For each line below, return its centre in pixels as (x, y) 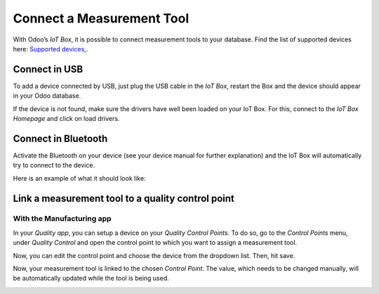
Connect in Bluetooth (60, 138)
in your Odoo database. (47, 96)
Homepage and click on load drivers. (66, 119)
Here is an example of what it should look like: (80, 178)
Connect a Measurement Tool (101, 18)
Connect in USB (48, 69)
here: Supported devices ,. (51, 49)
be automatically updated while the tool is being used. (91, 279)
